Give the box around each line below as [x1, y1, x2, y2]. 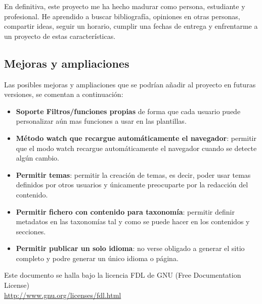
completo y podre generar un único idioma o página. [16, 252, 179, 263]
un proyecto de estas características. [4, 30, 116, 41]
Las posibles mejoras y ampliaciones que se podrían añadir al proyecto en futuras [4, 79, 256, 89]
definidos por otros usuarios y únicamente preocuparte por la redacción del [16, 179, 248, 190]
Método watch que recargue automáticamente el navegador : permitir [16, 132, 257, 143]
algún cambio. [16, 153, 59, 163]
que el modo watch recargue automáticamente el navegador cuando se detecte [16, 142, 257, 153]
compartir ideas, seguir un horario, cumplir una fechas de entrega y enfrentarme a [4, 21, 258, 31]
